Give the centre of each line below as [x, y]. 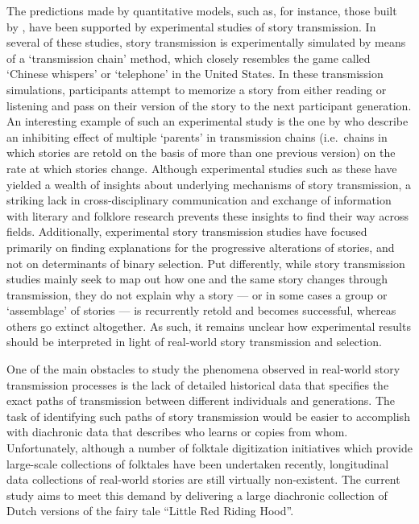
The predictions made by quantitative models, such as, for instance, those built [202, 10]
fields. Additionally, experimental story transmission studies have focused [187, 231]
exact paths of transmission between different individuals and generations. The [201, 400]
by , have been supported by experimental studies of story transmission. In [191, 26]
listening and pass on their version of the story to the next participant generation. [209, 105]
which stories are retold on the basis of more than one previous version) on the [201, 153]
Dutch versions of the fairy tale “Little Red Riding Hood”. [150, 511]
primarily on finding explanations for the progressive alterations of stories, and [201, 247]
